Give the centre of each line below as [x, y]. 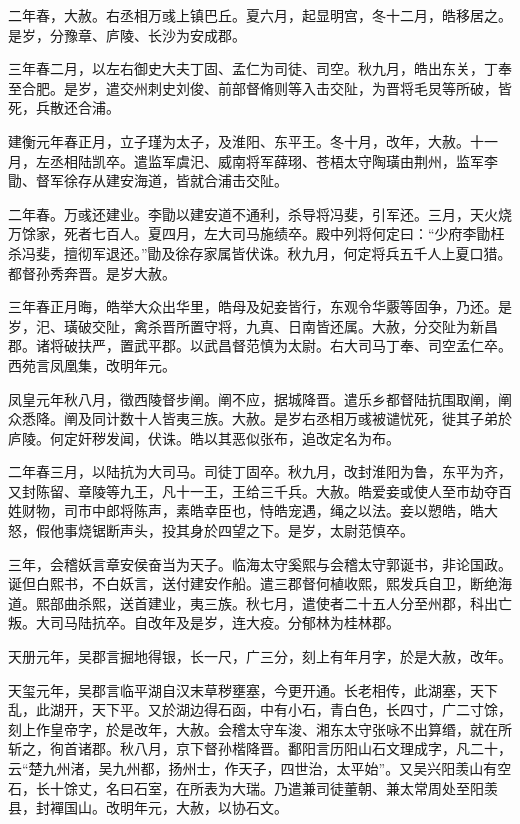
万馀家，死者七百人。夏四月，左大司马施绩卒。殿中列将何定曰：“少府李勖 [249, 233]
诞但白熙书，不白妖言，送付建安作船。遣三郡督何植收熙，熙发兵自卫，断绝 [253, 583]
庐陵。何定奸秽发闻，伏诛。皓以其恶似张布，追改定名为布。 [204, 437]
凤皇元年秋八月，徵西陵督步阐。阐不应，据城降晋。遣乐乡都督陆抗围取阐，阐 [260, 398]
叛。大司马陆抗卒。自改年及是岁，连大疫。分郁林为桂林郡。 [204, 622]
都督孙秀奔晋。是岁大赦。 [92, 272]
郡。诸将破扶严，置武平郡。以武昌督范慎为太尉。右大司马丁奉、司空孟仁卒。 [260, 345]
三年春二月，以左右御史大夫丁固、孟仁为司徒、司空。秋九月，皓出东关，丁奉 [260, 68]
